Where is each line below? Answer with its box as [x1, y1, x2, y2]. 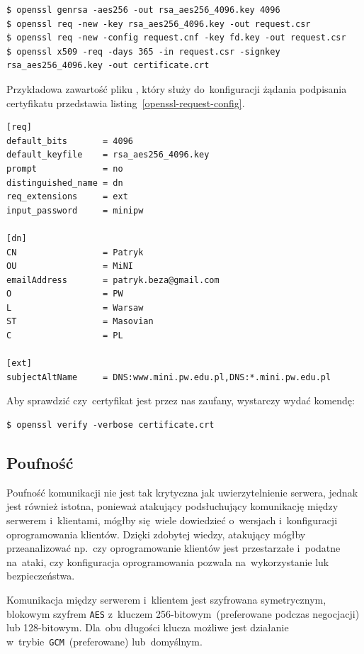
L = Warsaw [6, 302, 144, 313]
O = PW [6, 289, 123, 299]
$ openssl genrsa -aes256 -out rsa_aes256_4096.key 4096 [6, 5, 280, 15]
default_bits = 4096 [6, 135, 133, 146]
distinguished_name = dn [6, 177, 123, 188]
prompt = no [6, 163, 123, 174]
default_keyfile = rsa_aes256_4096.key [6, 150, 210, 160]
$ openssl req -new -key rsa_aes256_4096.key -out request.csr [6, 18, 311, 29]
